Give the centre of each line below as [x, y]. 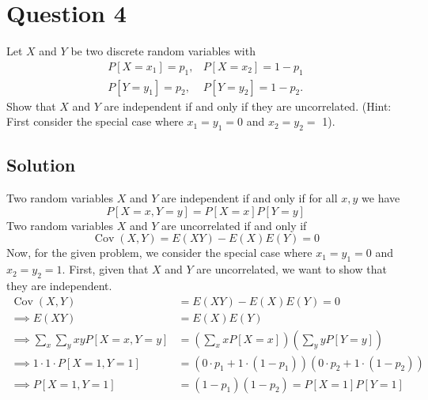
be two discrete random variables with [163, 51]
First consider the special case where [95, 121]
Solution [41, 165]
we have [381, 198]
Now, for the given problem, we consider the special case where [159, 253]
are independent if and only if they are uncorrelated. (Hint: [248, 106]
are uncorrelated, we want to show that [292, 269]
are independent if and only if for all [250, 198]
